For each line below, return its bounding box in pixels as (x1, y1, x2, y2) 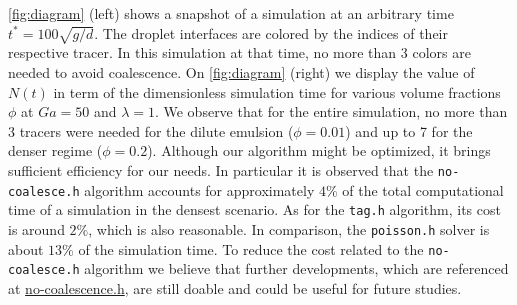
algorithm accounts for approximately (84, 179, 315, 200)
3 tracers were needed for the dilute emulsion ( (8, 120, 294, 141)
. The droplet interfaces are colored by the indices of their (94, 22, 448, 43)
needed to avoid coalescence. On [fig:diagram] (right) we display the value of (8, 61, 475, 82)
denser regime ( (8, 140, 103, 161)
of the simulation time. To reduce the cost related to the (78, 238, 424, 259)
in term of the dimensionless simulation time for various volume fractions (53, 81, 501, 102)
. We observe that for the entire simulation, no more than (154, 101, 508, 122)
